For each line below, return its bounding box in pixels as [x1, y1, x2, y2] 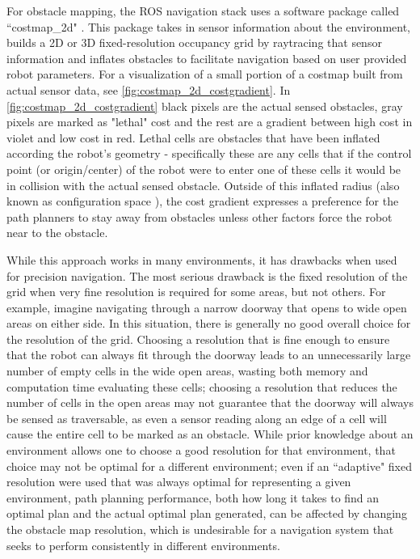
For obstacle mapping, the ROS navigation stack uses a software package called [6, 2, 400, 19]
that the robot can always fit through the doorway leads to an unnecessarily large [6, 346, 411, 363]
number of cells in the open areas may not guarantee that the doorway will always [6, 394, 414, 411]
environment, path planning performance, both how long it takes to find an [6, 489, 380, 506]
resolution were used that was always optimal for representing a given [6, 473, 351, 490]
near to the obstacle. [6, 224, 108, 241]
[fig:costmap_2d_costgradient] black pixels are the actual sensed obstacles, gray [6, 97, 403, 114]
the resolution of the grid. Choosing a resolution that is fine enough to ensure [6, 330, 390, 347]
